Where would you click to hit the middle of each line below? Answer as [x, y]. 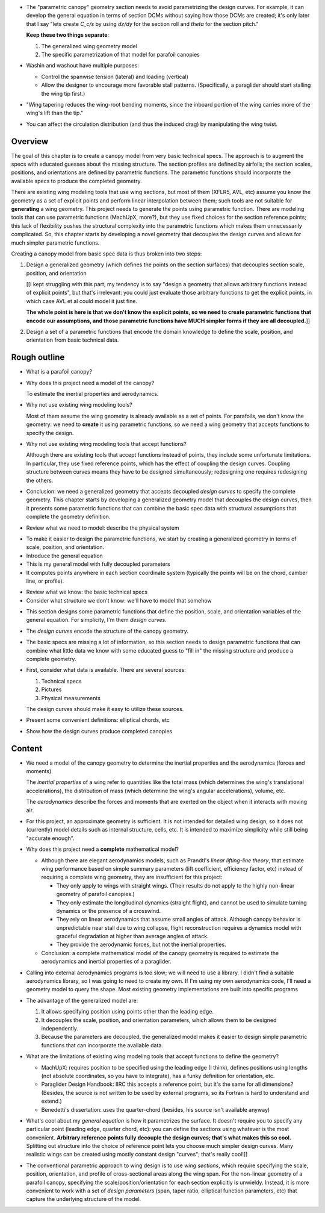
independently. [60, 1028]
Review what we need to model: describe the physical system [103, 528]
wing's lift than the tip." [55, 113]
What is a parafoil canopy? [59, 372]
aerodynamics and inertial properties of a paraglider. [106, 962]
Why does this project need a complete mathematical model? [103, 849]
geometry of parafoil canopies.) [95, 894]
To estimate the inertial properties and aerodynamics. [92, 394]
